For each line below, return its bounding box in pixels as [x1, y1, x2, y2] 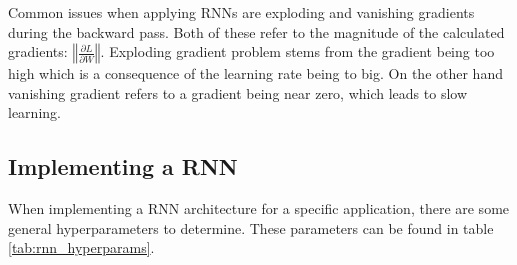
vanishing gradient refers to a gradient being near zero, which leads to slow [8, 82, 468, 103]
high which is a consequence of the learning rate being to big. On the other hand [8, 63, 503, 84]
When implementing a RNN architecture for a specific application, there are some [8, 198, 510, 219]
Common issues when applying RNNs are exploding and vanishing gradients [8, 2, 475, 22]
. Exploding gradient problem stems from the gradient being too [100, 41, 495, 62]
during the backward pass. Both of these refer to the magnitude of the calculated [8, 21, 505, 42]
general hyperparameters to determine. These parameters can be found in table [8, 217, 494, 238]
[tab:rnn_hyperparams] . [8, 237, 155, 258]
